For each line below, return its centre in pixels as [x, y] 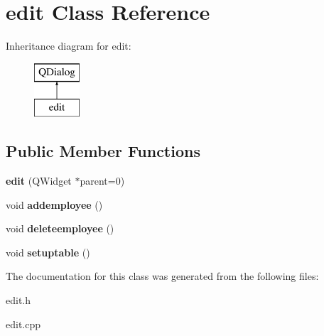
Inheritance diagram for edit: [69, 46]
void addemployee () [54, 204]
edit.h [18, 300]
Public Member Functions [103, 151]
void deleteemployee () [60, 228]
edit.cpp [23, 324]
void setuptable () [48, 252]
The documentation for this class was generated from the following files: [162, 276]
